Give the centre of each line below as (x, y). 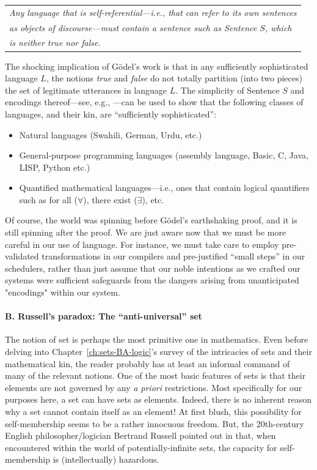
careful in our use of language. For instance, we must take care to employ (142, 244)
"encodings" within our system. (63, 292)
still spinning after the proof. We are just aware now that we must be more (146, 232)
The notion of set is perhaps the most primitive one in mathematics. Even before (157, 339)
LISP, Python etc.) (55, 167)
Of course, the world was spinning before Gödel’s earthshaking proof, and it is (151, 220)
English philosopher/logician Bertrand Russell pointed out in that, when (140, 435)
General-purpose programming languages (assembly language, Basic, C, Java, (164, 155)
